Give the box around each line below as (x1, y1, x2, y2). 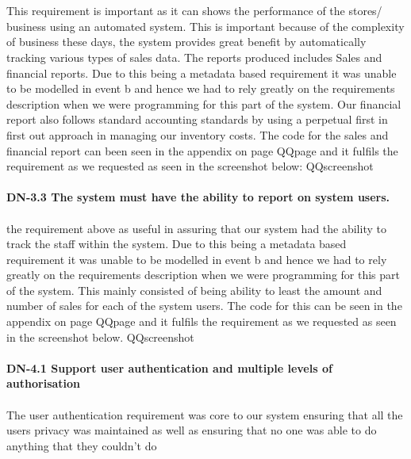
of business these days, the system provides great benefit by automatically (6, 33, 367, 50)
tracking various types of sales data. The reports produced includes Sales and (6, 48, 382, 65)
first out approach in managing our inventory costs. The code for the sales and (6, 126, 389, 143)
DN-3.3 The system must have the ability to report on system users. (6, 189, 390, 205)
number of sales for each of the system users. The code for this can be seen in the (6, 297, 402, 314)
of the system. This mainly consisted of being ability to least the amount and (6, 281, 382, 298)
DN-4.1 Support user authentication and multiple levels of (6, 359, 332, 376)
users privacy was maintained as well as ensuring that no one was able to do (6, 422, 377, 438)
